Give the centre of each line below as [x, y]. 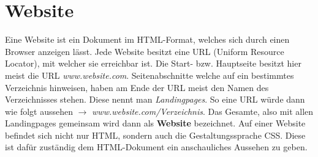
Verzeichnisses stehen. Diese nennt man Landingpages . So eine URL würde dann [155, 99]
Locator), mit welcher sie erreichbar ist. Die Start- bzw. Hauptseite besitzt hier [153, 63]
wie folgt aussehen [39, 111]
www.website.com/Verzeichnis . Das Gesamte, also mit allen [203, 111]
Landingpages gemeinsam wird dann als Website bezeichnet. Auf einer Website [155, 123]
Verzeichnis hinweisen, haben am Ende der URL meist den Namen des [137, 87]
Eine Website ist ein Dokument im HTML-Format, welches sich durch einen [147, 39]
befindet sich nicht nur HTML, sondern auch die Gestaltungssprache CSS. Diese [155, 135]
